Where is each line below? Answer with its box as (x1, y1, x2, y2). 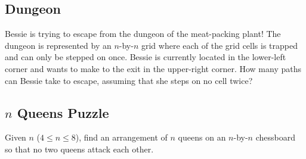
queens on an (178, 131, 226, 144)
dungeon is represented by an (5, 39, 112, 51)
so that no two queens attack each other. (5, 142, 154, 155)
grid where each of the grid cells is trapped (141, 39, 298, 51)
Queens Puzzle (17, 103, 109, 121)
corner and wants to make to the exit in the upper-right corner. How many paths (5, 62, 301, 74)
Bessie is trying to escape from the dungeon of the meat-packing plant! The (5, 27, 281, 40)
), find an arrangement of (75, 131, 168, 144)
